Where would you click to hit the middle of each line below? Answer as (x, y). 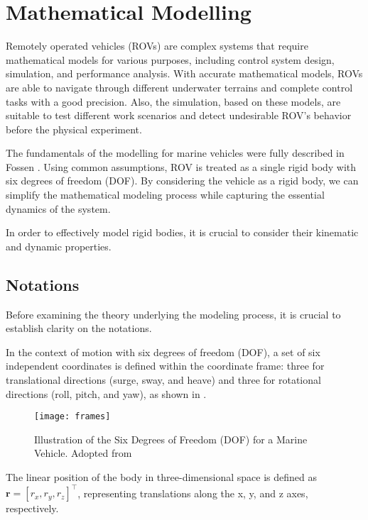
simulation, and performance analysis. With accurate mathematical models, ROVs (184, 73)
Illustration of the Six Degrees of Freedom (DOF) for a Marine (171, 439)
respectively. (32, 508)
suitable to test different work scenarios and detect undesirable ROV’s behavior (179, 115)
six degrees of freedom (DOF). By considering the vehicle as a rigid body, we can (182, 181)
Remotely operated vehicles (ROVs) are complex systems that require (157, 46)
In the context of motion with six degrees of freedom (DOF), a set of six (163, 352)
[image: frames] (72, 417)
